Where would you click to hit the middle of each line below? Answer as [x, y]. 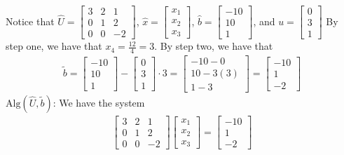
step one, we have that [54, 46]
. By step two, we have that [214, 46]
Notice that [30, 21]
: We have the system [99, 103]
